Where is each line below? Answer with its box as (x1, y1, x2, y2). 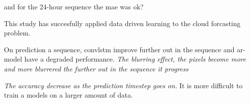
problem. (4, 28, 31, 38)
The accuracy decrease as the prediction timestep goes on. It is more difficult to (4, 80, 243, 90)
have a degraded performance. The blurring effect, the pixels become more (24, 54, 246, 64)
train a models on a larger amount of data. (4, 90, 133, 100)
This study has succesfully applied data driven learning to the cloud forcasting (4, 18, 241, 28)
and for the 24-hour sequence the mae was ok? (4, 1, 144, 11)
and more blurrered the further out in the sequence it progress (4, 63, 188, 73)
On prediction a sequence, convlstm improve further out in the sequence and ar (4, 44, 243, 54)
